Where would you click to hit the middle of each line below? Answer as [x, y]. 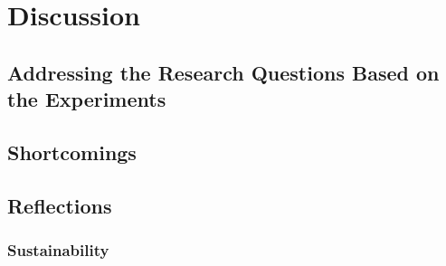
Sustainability [58, 250]
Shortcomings [72, 152]
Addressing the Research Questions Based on [223, 72]
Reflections [60, 205]
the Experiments [87, 99]
